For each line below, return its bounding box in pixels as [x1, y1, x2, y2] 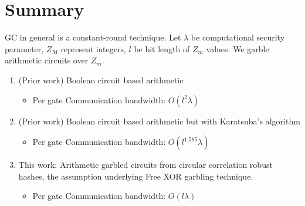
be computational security [191, 31, 285, 43]
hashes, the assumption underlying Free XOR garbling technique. [18, 170, 253, 182]
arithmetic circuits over [5, 54, 89, 66]
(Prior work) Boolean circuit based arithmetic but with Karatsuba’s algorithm [18, 114, 300, 127]
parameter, [5, 42, 44, 55]
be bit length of [134, 42, 190, 55]
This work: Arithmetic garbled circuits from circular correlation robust [18, 158, 273, 171]
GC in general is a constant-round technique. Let [5, 31, 181, 43]
